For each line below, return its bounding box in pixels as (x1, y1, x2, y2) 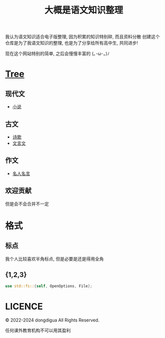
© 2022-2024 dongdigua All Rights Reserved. (5, 317, 100, 323)
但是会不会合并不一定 (5, 200, 49, 206)
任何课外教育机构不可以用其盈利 (5, 327, 71, 333)
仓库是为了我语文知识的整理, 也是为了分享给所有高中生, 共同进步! (5, 40, 138, 46)
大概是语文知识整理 (44, 4, 123, 16)
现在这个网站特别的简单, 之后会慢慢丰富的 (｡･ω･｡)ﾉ (5, 50, 110, 56)
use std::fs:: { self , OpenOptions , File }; (5, 283, 93, 289)
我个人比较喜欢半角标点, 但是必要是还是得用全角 (5, 255, 104, 261)
